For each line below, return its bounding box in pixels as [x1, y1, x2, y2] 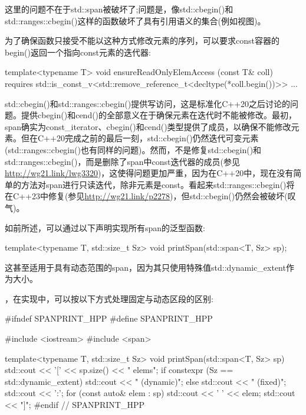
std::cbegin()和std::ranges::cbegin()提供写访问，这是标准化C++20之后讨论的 [5, 97, 291, 109]
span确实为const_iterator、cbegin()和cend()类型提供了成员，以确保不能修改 [5, 120, 291, 132]
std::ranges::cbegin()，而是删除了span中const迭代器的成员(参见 [5, 155, 240, 167]
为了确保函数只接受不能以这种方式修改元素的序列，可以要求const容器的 [5, 34, 279, 47]
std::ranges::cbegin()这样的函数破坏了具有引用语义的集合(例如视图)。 [5, 14, 266, 27]
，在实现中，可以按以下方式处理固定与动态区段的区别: [5, 292, 213, 304]
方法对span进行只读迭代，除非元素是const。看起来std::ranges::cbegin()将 [21, 178, 295, 190]
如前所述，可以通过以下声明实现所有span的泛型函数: [5, 221, 205, 234]
